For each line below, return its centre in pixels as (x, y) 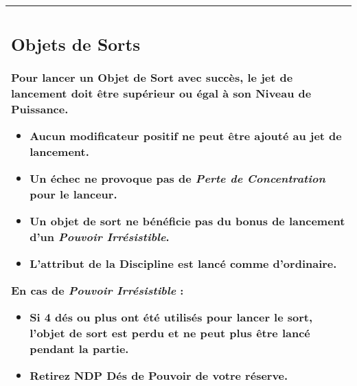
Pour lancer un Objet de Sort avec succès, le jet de (152, 77)
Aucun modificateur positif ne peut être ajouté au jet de (186, 135)
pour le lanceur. (73, 194)
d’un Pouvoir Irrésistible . (100, 236)
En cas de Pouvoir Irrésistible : (97, 290)
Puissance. (40, 109)
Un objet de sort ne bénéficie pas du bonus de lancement (187, 220)
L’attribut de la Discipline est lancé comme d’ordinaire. (183, 263)
